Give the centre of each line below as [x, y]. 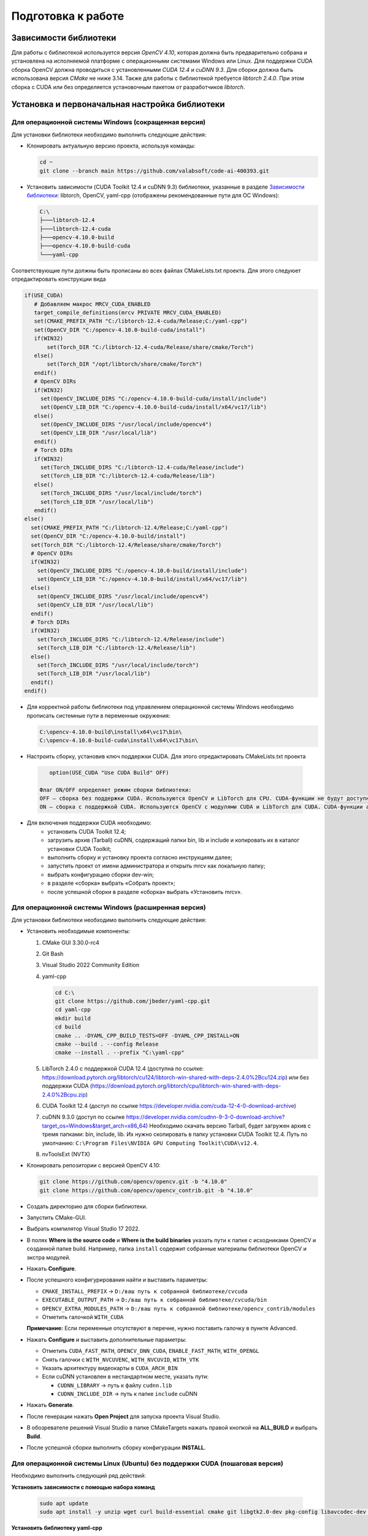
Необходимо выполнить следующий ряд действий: [79, 1476]
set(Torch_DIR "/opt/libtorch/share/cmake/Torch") [125, 364]
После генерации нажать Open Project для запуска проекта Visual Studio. [124, 1416]
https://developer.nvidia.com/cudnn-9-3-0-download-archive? [205, 1117]
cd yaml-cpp [73, 1010]
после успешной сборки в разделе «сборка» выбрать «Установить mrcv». [145, 891]
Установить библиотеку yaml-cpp [57, 1527]
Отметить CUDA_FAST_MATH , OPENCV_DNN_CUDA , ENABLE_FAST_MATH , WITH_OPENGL [151, 1351]
